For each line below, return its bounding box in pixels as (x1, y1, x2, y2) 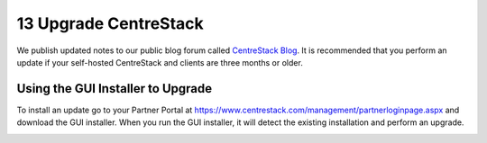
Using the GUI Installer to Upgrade (16, 81, 212, 96)
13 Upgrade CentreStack (16, 13, 205, 33)
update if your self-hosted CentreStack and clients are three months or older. (16, 57, 304, 67)
